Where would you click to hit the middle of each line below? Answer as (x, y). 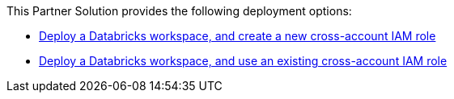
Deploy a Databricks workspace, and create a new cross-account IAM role (238, 36)
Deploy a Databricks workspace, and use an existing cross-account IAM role (243, 61)
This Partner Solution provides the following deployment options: (179, 11)
